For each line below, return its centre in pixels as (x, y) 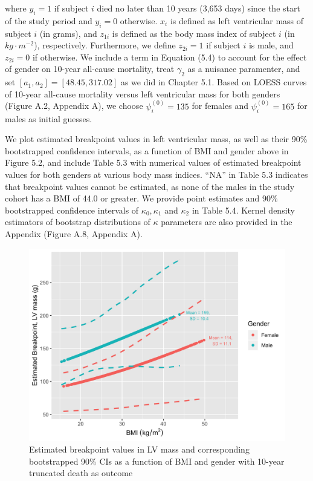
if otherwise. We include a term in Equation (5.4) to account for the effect (169, 57)
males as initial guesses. (49, 118)
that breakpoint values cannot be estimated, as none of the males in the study (150, 186)
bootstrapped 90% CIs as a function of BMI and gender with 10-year (157, 461)
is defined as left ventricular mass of (237, 20)
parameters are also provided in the (227, 222)
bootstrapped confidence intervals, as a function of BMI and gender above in (147, 150)
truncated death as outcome (81, 473)
